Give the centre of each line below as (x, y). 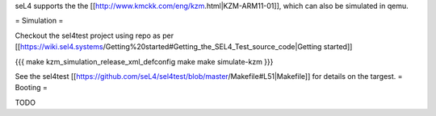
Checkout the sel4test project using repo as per (94, 35)
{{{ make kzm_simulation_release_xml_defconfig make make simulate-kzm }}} (144, 61)
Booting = (31, 88)
